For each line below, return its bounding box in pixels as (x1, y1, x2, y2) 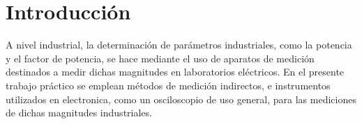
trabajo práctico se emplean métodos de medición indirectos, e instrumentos (6, 78, 331, 92)
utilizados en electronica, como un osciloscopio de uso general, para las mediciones (6, 91, 356, 106)
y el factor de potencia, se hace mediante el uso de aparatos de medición (6, 51, 315, 65)
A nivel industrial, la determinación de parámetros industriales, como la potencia (6, 37, 352, 52)
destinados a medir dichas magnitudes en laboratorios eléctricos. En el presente (6, 64, 345, 79)
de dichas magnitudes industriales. (6, 105, 152, 120)
